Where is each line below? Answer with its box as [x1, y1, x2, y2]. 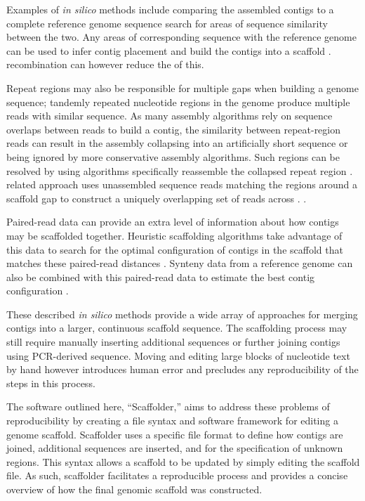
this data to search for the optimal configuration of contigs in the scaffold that [6, 242, 343, 256]
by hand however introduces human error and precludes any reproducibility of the [6, 362, 359, 377]
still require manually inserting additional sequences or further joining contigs [6, 334, 340, 349]
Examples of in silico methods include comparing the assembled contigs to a [6, 2, 334, 16]
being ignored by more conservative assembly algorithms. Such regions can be [6, 149, 340, 164]
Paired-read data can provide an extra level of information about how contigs [6, 214, 339, 229]
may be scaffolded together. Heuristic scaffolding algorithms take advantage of [6, 228, 343, 242]
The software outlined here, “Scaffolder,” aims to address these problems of [6, 399, 330, 414]
